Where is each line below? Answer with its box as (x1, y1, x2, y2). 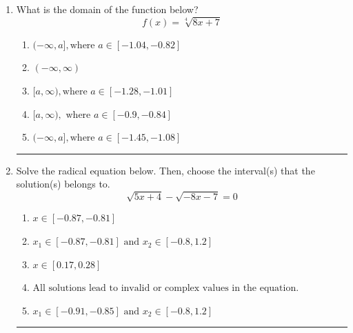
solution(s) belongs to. (16, 176, 110, 191)
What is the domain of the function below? (16, 2, 199, 16)
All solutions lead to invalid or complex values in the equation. (32, 283, 299, 294)
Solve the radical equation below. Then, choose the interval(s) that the (16, 163, 315, 177)
